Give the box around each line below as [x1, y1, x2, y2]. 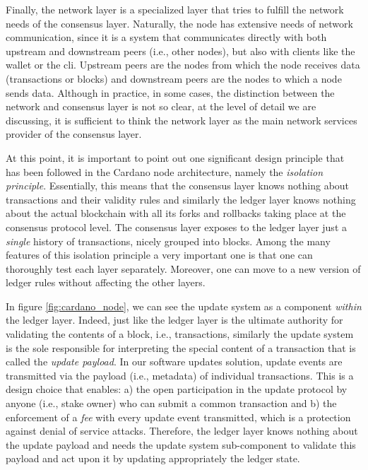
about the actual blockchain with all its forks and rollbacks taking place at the [6, 206, 346, 221]
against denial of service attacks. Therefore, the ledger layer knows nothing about [6, 423, 358, 438]
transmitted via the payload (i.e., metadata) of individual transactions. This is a [6, 368, 354, 382]
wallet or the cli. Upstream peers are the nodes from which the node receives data [6, 57, 360, 72]
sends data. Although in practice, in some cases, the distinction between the [6, 85, 335, 100]
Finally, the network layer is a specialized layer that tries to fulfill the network [6, 2, 344, 16]
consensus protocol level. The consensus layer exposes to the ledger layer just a [6, 219, 347, 234]
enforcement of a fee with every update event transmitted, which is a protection [6, 409, 351, 424]
